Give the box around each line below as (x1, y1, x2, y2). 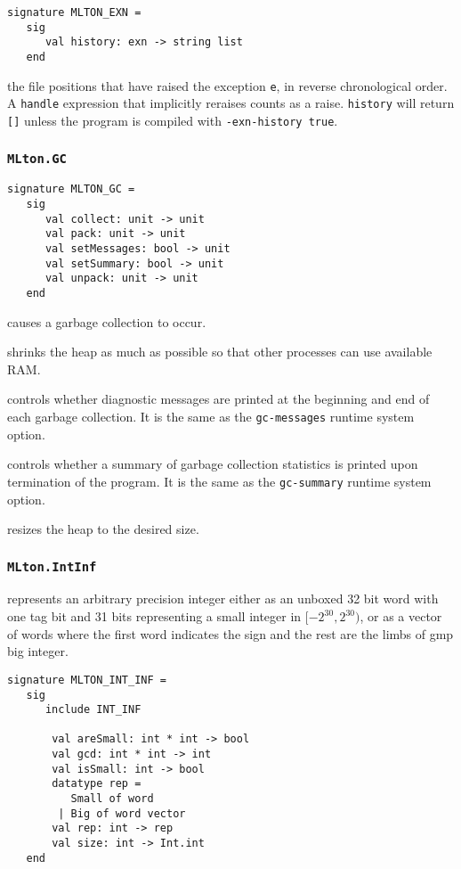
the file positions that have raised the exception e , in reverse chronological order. (7, 76, 448, 94)
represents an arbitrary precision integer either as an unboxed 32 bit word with (7, 589, 439, 608)
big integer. (7, 642, 69, 660)
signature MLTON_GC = (7, 183, 135, 196)
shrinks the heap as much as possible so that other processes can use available (7, 342, 433, 361)
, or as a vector (360, 607, 442, 626)
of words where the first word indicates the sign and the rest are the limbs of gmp (7, 624, 454, 643)
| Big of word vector (58, 807, 186, 820)
